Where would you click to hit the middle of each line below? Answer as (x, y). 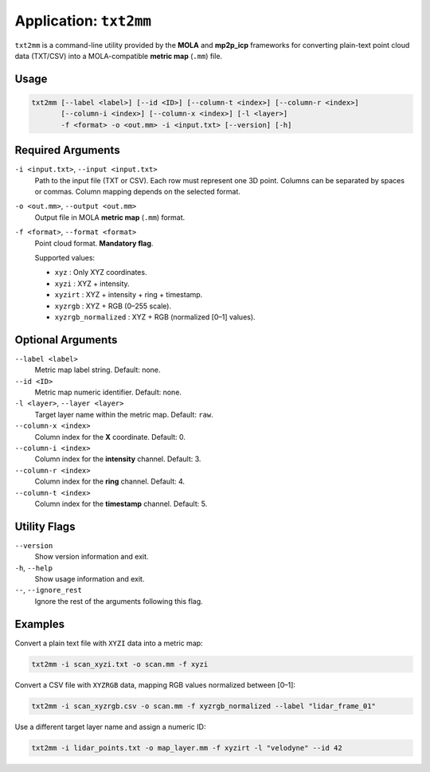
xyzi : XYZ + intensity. (92, 284)
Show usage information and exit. (90, 578)
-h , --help (34, 568)
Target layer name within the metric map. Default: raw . (124, 414)
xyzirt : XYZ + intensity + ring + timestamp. (129, 295)
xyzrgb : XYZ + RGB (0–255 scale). (113, 306)
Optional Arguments (66, 340)
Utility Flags (45, 526)
